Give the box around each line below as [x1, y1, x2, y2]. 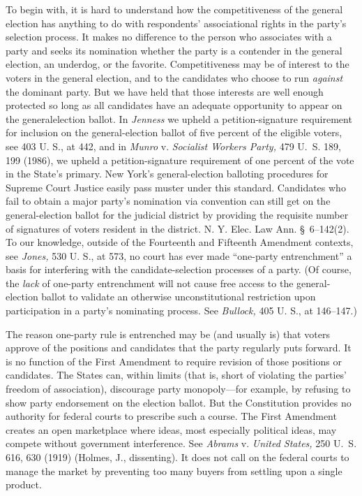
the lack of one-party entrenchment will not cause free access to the [6, 275, 294, 290]
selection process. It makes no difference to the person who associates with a [6, 29, 332, 44]
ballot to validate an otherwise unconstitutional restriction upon [41, 289, 316, 304]
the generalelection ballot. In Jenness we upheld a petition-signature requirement [6, 111, 352, 126]
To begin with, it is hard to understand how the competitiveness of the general [6, 2, 343, 16]
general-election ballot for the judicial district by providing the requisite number [6, 207, 349, 221]
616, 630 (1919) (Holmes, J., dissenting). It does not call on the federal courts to [6, 450, 349, 464]
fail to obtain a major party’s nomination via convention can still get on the [6, 194, 331, 208]
